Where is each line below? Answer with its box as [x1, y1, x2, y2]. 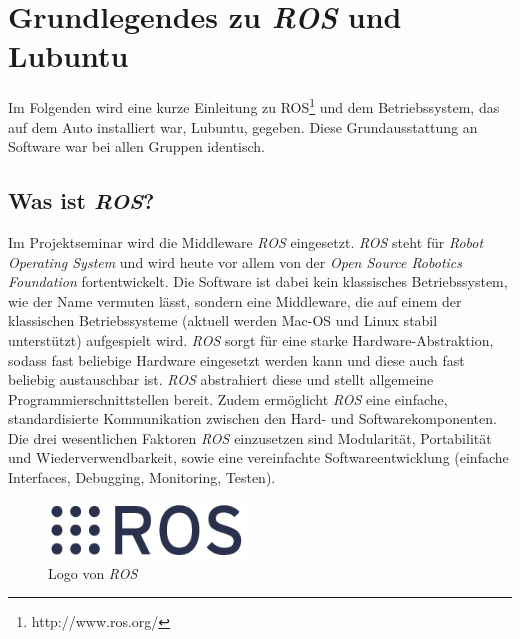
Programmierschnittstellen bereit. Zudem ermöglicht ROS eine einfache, [8, 388, 448, 409]
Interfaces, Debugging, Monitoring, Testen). [8, 467, 276, 488]
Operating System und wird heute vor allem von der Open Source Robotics [8, 251, 463, 272]
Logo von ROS [48, 562, 138, 583]
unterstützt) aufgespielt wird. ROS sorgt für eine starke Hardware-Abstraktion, [8, 329, 494, 350]
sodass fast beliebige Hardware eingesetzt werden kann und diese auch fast [8, 349, 465, 370]
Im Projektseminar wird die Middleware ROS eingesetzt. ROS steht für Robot [8, 231, 484, 252]
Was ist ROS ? [8, 185, 155, 216]
